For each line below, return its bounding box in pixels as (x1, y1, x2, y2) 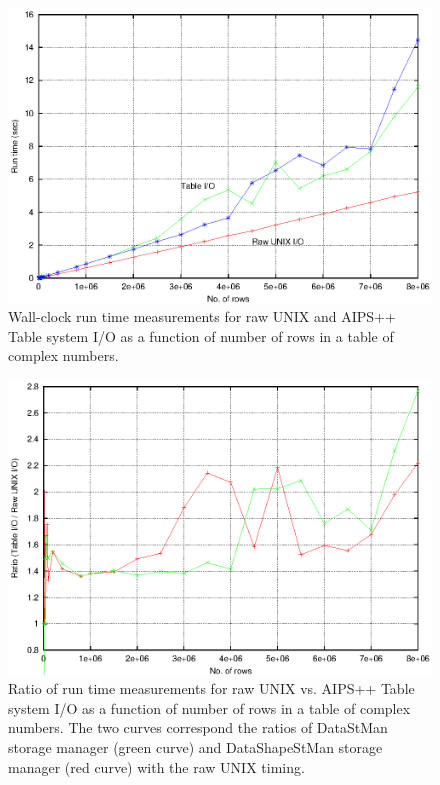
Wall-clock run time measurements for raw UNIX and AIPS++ (8, 306, 396, 327)
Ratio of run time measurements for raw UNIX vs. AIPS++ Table (8, 678, 415, 699)
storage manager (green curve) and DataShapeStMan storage (8, 736, 383, 757)
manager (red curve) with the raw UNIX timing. (8, 756, 305, 777)
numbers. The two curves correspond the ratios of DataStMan (8, 717, 388, 738)
